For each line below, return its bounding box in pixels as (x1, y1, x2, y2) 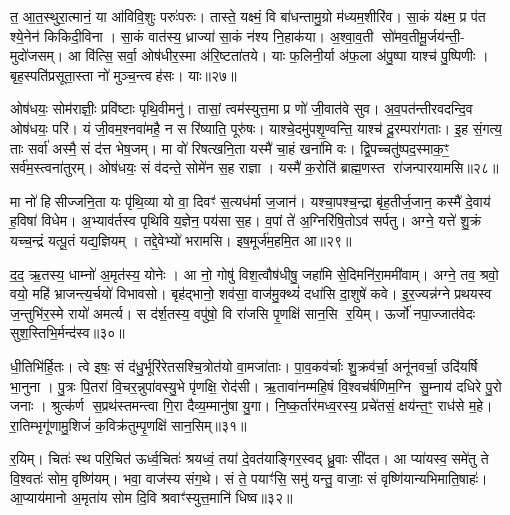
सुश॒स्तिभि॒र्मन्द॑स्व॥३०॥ (10, 322, 125, 343)
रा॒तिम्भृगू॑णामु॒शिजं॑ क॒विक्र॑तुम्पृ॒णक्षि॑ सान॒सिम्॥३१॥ (10, 414, 247, 435)
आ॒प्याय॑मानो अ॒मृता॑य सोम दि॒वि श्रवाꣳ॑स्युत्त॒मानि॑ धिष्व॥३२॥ (10, 487, 293, 508)
